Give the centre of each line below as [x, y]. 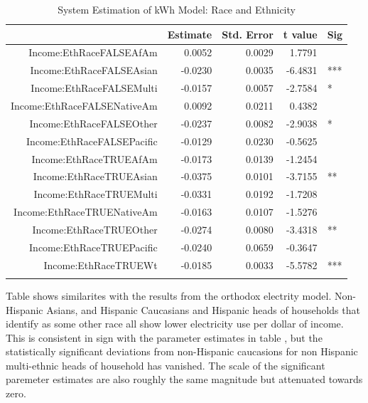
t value [300, 34]
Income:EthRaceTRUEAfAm [94, 158]
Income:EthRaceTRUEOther [95, 229]
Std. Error [248, 34]
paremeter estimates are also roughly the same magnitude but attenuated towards [184, 379]
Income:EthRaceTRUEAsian [95, 176]
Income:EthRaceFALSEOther [93, 123]
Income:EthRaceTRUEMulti [96, 194]
